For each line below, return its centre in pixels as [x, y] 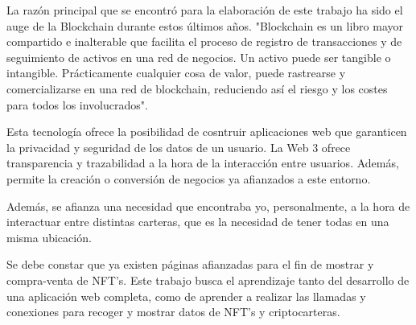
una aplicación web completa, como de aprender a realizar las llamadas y [186, 296]
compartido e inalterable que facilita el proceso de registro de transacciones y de [204, 41]
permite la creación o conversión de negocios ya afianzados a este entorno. [189, 178]
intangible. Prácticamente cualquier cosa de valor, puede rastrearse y [176, 73]
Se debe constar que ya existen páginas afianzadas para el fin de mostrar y [190, 264]
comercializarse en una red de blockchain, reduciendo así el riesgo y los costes [197, 88]
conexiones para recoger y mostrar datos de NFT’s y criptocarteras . [173, 312]
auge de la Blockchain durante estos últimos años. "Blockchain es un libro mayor [205, 25]
